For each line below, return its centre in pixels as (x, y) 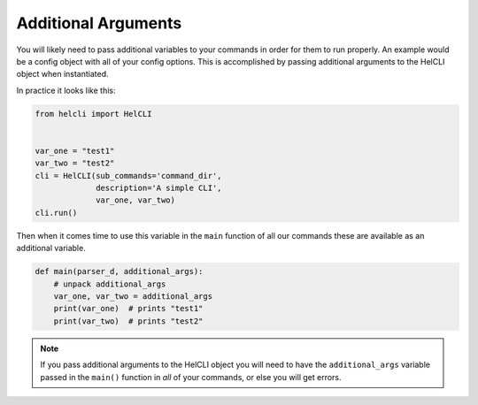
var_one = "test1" (75, 151)
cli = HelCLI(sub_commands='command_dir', (128, 176)
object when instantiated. (63, 74)
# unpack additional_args (110, 284)
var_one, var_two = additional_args (133, 296)
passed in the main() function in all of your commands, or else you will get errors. (191, 377)
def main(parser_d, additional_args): (119, 271)
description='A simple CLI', (159, 188)
